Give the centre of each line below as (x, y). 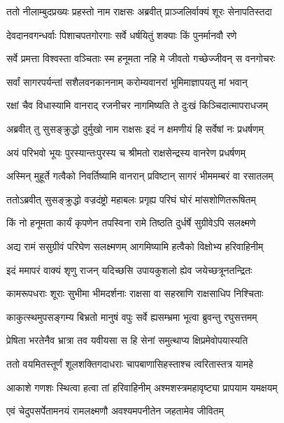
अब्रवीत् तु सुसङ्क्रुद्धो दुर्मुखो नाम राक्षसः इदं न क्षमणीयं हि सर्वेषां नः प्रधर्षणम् (135, 128)
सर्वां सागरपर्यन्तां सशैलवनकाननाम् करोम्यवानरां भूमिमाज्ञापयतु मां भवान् (127, 81)
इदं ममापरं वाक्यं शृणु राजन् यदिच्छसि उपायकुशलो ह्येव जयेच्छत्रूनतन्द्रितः (129, 270)
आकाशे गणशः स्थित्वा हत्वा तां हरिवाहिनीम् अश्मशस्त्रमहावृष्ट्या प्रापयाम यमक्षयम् (142, 387)
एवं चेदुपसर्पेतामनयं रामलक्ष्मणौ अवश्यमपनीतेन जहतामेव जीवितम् (115, 411)
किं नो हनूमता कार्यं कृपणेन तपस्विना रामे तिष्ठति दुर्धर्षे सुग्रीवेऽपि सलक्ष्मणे (131, 223)
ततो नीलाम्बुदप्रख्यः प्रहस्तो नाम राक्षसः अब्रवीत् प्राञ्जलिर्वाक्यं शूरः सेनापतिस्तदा (139, 11)
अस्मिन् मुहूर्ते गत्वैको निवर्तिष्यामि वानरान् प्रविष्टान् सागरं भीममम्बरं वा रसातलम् (140, 176)
